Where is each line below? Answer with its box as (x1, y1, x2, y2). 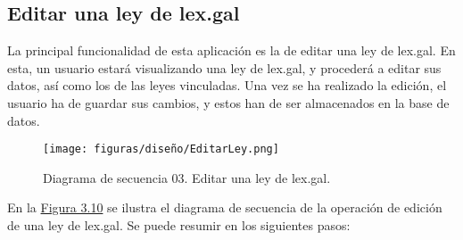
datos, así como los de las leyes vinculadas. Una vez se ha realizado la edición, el (7, 76, 447, 95)
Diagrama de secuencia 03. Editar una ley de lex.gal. (43, 168, 331, 186)
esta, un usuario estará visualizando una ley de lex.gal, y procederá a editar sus (7, 58, 442, 77)
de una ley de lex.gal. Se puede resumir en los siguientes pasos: (7, 216, 351, 235)
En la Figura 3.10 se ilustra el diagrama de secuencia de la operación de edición (7, 198, 442, 217)
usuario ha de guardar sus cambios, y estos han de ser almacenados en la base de (7, 93, 450, 112)
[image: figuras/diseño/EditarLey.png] (43, 143, 279, 156)
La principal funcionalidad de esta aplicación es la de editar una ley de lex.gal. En (7, 41, 456, 60)
